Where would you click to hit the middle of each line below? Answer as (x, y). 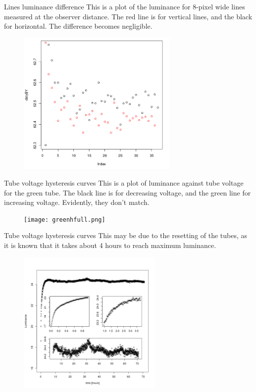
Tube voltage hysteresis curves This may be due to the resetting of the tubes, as (126, 235)
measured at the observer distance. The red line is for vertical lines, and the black (128, 16)
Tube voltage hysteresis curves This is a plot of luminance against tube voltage (124, 182)
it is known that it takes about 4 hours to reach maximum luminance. (110, 245)
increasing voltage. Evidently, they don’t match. (77, 202)
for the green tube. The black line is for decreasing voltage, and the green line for (128, 192)
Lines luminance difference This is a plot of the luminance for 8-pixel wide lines (125, 6)
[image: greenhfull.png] (65, 220)
